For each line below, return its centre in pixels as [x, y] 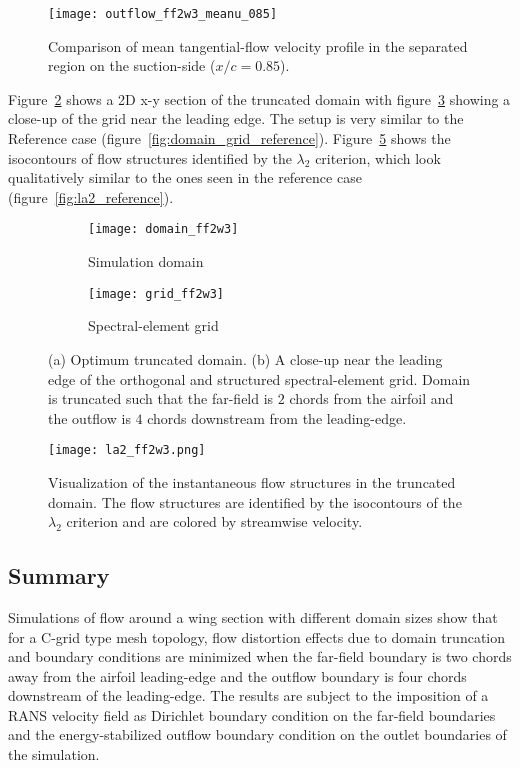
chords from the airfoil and [371, 398]
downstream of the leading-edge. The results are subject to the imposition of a [248, 695]
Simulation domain [146, 261]
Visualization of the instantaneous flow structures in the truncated [252, 481]
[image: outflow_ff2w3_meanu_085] [163, 14]
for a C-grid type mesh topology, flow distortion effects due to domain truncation [257, 636]
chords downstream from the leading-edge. [277, 417]
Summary [59, 575]
